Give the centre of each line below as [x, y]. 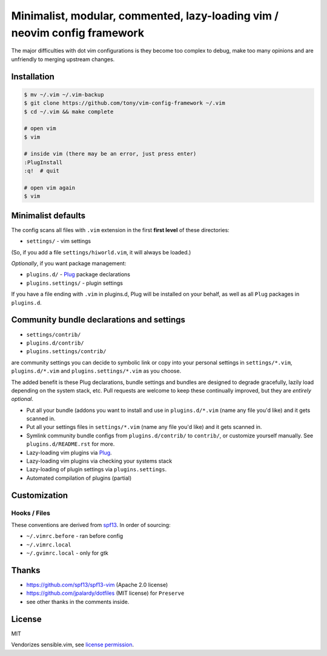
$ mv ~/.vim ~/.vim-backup [64, 94]
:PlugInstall [43, 162]
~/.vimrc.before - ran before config [75, 536]
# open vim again [50, 188]
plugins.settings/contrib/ [66, 352]
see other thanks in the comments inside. [78, 601]
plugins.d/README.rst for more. [71, 444]
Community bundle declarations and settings [98, 320]
